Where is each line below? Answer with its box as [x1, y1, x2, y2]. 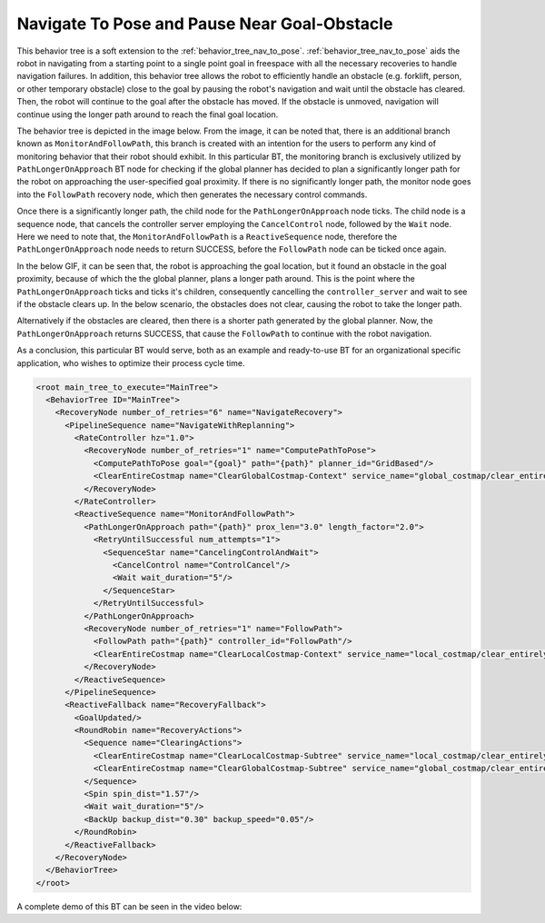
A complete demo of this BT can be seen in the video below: [16, 900, 243, 912]
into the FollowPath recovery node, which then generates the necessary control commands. [16, 189, 368, 200]
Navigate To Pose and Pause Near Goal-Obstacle [16, 14, 393, 34]
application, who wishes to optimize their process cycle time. [16, 357, 245, 368]
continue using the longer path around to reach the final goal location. [16, 109, 279, 120]
